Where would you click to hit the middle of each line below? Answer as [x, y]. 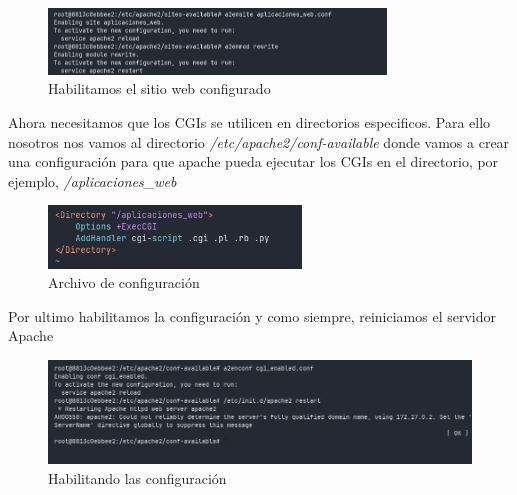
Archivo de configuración [124, 282]
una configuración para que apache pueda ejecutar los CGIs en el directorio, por [253, 161]
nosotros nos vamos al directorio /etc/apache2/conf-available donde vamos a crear [259, 141]
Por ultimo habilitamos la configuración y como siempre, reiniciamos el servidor [252, 315]
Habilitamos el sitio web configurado [159, 88]
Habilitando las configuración [137, 477]
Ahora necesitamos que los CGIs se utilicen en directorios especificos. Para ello [249, 122]
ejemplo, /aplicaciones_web [92, 180]
